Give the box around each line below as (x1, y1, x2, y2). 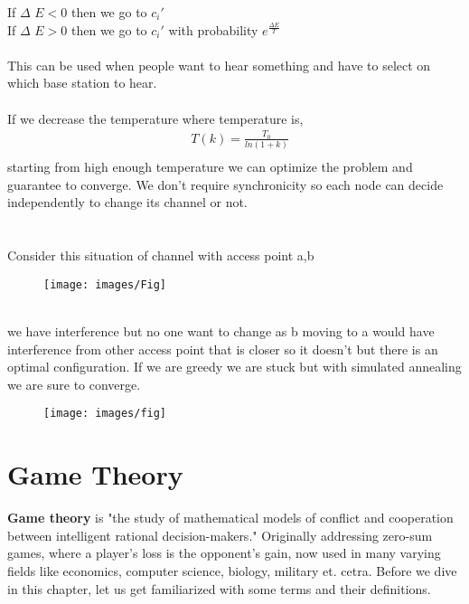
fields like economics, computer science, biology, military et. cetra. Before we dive (7, 562, 457, 580)
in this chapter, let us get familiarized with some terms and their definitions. (7, 579, 431, 598)
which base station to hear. (7, 73, 157, 92)
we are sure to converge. (7, 374, 141, 393)
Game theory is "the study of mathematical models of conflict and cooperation (7, 508, 454, 527)
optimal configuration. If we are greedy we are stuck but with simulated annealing (7, 357, 462, 376)
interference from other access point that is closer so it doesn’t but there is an (7, 339, 438, 358)
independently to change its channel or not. (7, 193, 248, 212)
